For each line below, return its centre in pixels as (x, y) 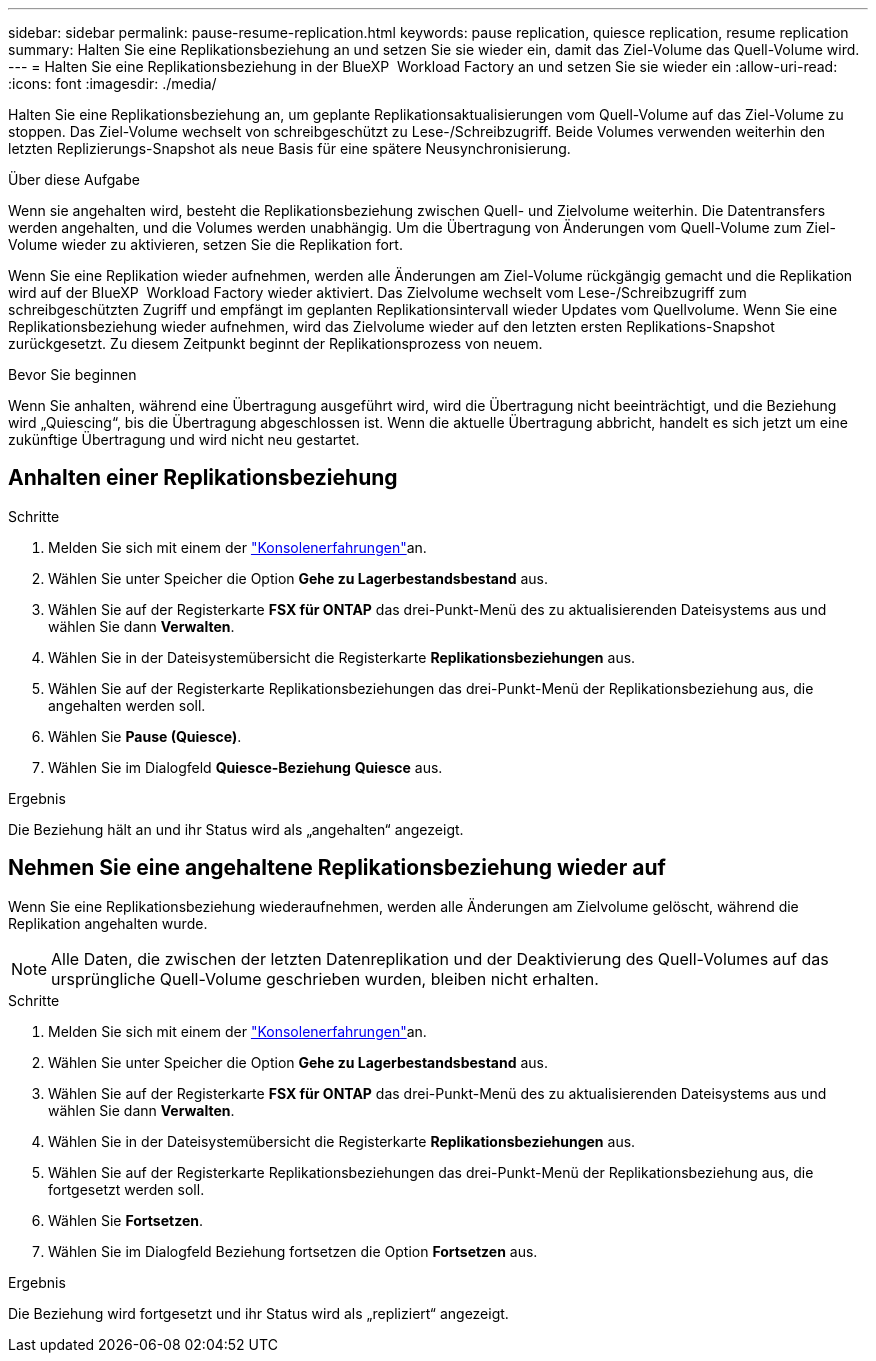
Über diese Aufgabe (74, 179)
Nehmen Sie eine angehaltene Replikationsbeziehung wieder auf (337, 868)
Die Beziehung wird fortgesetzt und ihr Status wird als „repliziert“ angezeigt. (258, 1313)
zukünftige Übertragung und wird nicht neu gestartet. (184, 439)
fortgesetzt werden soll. (126, 1189)
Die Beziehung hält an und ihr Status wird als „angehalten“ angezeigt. (236, 829)
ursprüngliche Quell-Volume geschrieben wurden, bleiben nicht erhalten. (325, 978)
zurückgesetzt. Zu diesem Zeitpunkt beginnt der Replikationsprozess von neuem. (275, 343)
